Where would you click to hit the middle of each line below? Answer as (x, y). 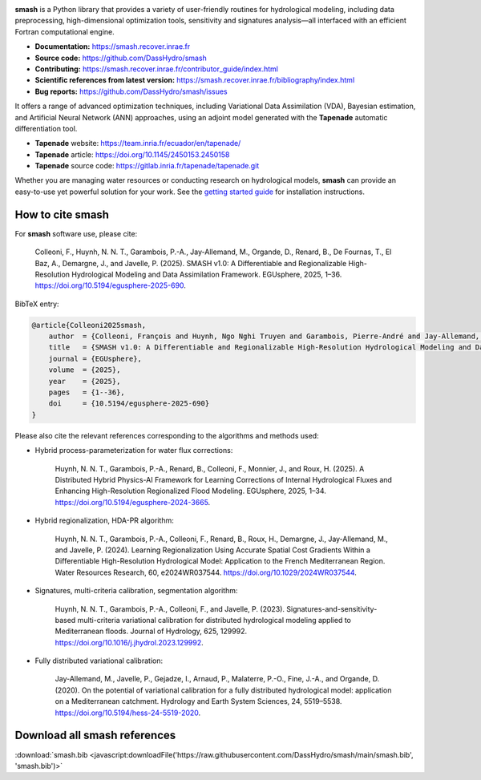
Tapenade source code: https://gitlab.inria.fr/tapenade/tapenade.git (147, 166)
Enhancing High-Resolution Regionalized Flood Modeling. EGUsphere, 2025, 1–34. (190, 491)
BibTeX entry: (37, 304)
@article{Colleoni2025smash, (89, 325)
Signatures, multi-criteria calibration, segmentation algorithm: (136, 591)
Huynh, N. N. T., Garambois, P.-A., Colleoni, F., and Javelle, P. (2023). (170, 608)
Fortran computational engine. (65, 31)
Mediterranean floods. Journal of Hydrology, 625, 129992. (151, 631)
